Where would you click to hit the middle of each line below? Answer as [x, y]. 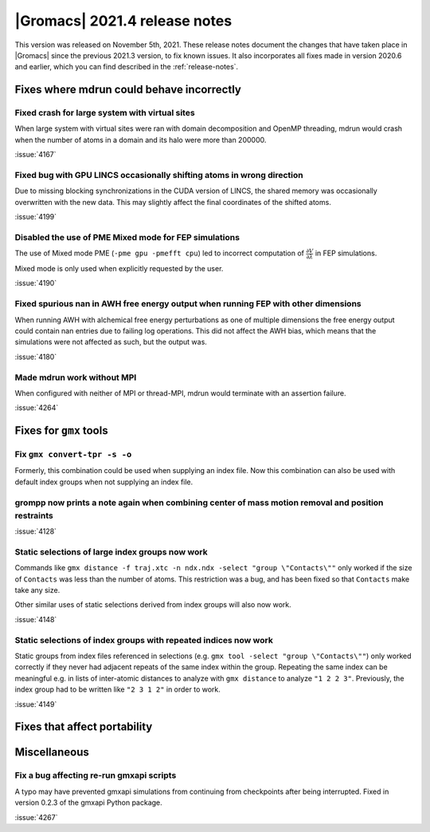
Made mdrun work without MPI [76, 377]
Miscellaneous [52, 753]
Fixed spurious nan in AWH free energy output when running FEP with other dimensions [188, 304]
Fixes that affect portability [84, 727]
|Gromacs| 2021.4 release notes [123, 21]
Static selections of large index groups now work [111, 552]
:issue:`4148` [36, 619]
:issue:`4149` [36, 704]
